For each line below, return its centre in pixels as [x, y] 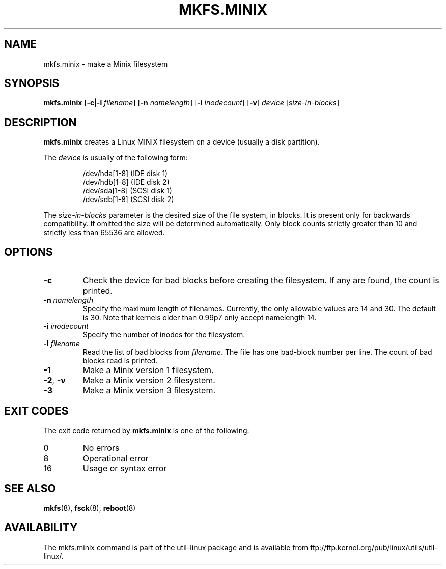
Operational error [116, 458]
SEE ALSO [30, 489]
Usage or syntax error [125, 468]
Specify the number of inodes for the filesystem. [164, 335]
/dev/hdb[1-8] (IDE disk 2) [126, 182]
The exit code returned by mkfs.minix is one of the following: [146, 430]
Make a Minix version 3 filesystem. [149, 391]
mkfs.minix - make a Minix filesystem [106, 64]
